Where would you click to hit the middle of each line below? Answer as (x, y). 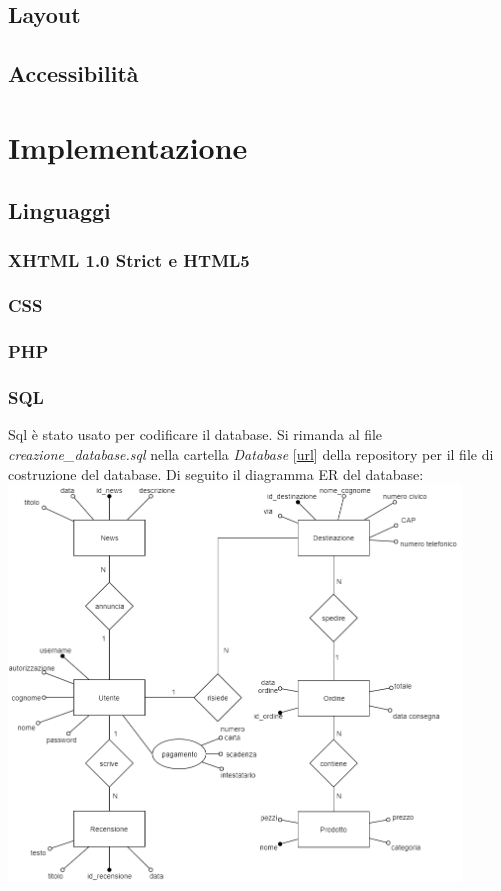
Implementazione (128, 146)
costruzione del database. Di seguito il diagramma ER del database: (216, 473)
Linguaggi (59, 210)
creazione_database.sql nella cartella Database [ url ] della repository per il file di (251, 454)
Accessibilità (73, 73)
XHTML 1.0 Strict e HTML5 (129, 259)
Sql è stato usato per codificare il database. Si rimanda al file (195, 434)
